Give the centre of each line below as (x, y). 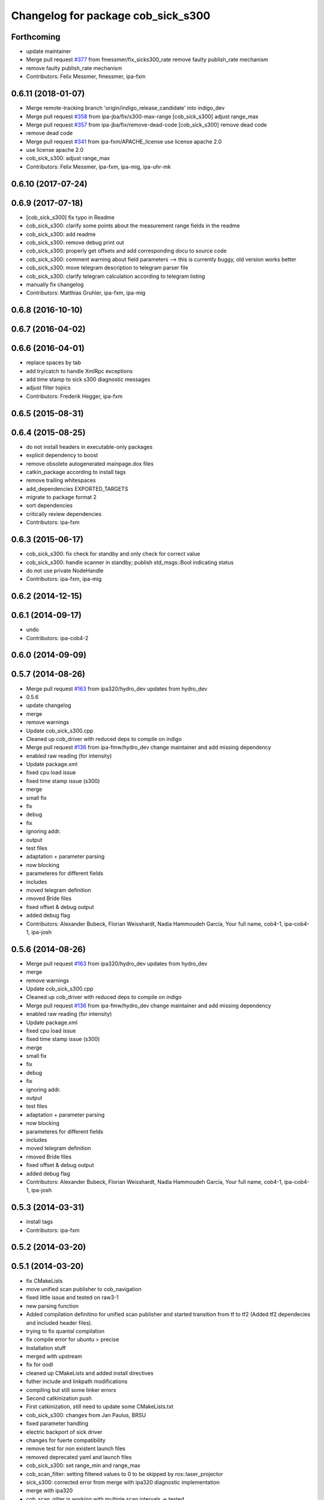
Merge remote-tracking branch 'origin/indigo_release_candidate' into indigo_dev (125, 108)
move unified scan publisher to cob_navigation (84, 1289)
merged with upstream (54, 1357)
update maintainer (49, 52)
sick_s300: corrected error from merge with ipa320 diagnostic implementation (123, 1482)
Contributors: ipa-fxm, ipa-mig (64, 579)
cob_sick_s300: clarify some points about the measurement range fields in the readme (133, 226)
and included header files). (59, 1322)
